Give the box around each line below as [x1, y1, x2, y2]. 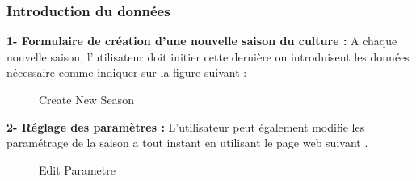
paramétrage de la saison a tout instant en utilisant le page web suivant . [6, 134, 368, 151]
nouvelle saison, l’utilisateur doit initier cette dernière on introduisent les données [6, 48, 410, 65]
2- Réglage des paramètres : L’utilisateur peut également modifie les [6, 118, 365, 135]
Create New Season [39, 91, 134, 107]
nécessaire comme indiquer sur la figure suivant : [6, 64, 247, 81]
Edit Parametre [39, 161, 116, 178]
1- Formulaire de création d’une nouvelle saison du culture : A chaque [6, 32, 397, 49]
